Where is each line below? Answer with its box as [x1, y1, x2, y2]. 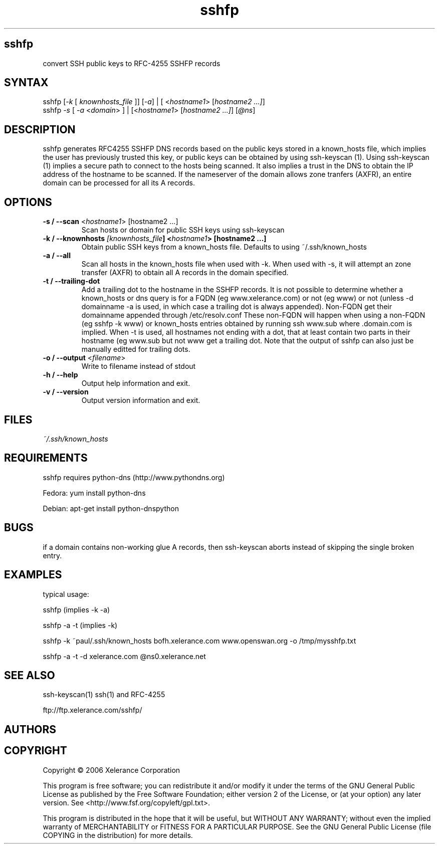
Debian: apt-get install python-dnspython [43, 504, 179, 513]
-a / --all [43, 251, 71, 260]
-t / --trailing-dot [43, 277, 100, 286]
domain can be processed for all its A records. [43, 178, 195, 187]
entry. [43, 551, 62, 560]
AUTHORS [4, 723, 57, 736]
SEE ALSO [4, 669, 55, 682]
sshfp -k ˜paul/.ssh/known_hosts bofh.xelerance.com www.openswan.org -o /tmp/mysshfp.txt [43, 636, 356, 645]
